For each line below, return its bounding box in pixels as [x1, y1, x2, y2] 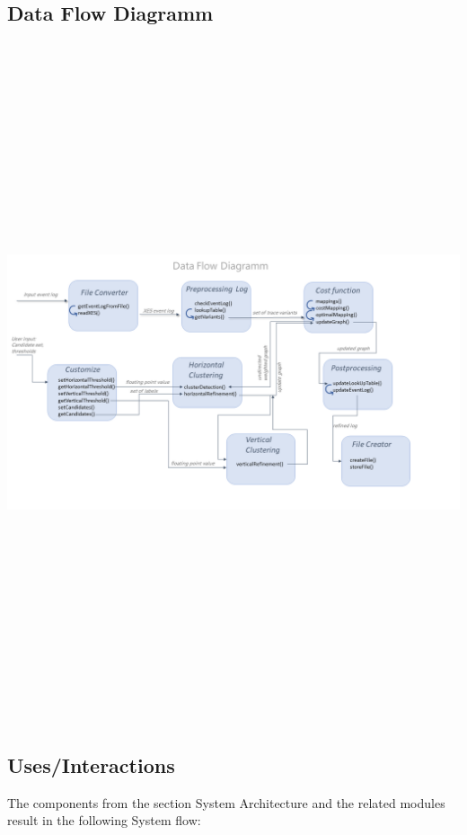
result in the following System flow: [7, 811, 201, 830]
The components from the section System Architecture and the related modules [7, 793, 445, 812]
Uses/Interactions [7, 751, 175, 779]
